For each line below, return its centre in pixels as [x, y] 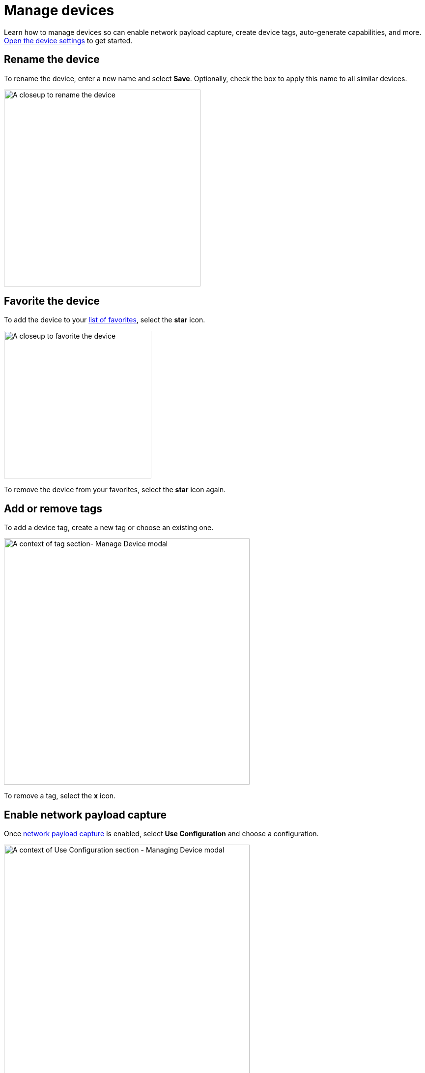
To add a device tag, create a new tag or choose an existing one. [109, 528]
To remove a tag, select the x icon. [60, 796]
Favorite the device [52, 301]
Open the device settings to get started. [68, 40]
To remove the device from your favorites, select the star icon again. [115, 490]
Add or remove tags [53, 508]
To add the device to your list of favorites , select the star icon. [105, 320]
